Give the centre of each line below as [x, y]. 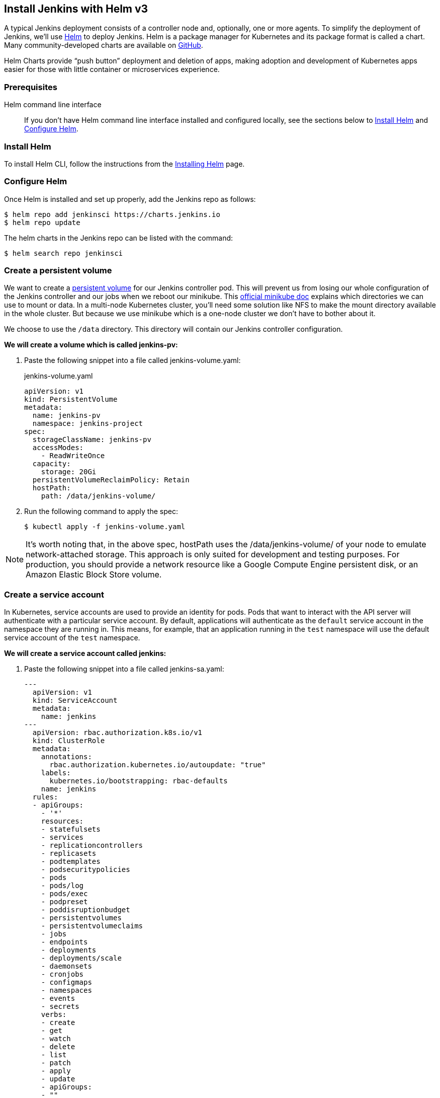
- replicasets [69, 854]
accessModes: [58, 448]
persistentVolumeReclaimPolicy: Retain [111, 480]
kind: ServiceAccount [75, 701]
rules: [45, 797]
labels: [56, 773]
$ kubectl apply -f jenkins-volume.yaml [105, 527]
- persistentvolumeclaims [92, 926]
